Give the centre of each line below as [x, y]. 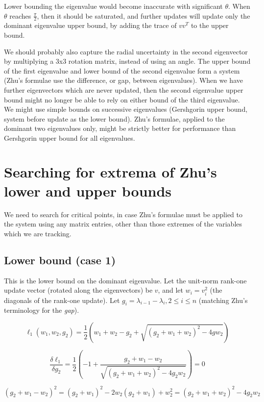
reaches [20, 15]
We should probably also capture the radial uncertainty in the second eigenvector [126, 51]
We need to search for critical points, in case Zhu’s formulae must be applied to [123, 214]
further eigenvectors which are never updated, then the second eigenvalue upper [124, 89]
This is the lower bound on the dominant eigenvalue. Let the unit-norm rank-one [125, 280]
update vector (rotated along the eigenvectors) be [78, 290]
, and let [170, 290]
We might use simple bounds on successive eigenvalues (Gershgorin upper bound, [126, 109]
